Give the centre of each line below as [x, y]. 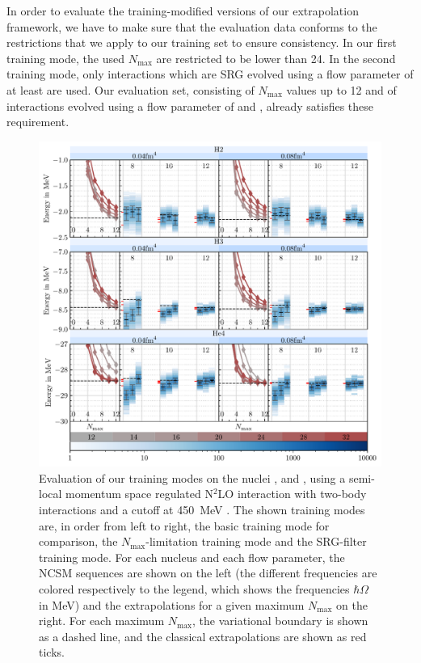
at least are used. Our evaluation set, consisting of [131, 89]
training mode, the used [65, 58]
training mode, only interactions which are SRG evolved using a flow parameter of [210, 74]
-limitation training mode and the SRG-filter [256, 541]
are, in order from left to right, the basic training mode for [184, 525]
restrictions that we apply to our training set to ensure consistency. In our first [202, 42]
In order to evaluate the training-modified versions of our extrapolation [183, 11]
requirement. [38, 122]
